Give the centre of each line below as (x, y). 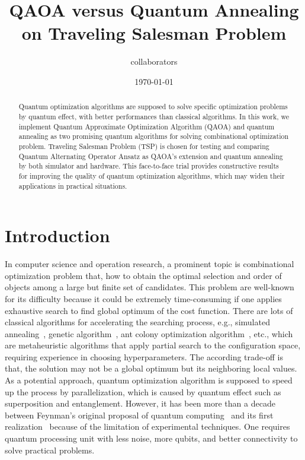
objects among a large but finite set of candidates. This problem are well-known (150, 287)
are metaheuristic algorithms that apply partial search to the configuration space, (153, 345)
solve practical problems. (50, 450)
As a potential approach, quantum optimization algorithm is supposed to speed (149, 380)
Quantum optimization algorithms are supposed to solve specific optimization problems (153, 107)
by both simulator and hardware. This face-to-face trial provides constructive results (149, 166)
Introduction (57, 235)
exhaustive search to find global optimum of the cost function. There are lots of (149, 310)
